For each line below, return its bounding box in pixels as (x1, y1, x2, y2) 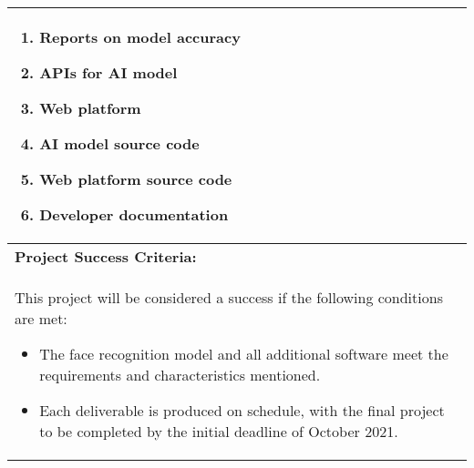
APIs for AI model (39, 62, 178, 83)
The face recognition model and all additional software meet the (39, 343, 448, 364)
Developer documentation (39, 204, 229, 225)
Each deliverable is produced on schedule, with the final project (39, 400, 445, 421)
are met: (15, 308, 67, 329)
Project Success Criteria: (15, 246, 197, 267)
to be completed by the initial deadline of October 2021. (39, 421, 398, 442)
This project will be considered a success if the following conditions (15, 287, 443, 308)
